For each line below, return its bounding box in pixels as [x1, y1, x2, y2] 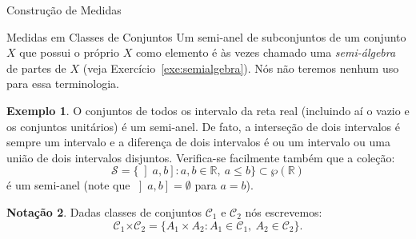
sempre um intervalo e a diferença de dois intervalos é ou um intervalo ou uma [6, 133, 390, 150]
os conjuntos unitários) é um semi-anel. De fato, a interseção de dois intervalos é [6, 118, 400, 134]
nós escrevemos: [245, 203, 322, 220]
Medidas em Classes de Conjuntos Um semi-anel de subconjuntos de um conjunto [6, 28, 406, 45]
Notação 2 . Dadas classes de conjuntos [6, 203, 202, 220]
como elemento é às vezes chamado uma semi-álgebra [135, 44, 396, 61]
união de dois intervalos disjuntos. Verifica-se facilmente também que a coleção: [6, 149, 395, 165]
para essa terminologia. [6, 75, 120, 92]
